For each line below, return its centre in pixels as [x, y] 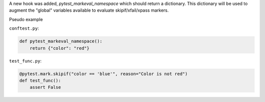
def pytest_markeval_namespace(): [61, 41]
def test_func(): [40, 80]
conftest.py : [24, 28]
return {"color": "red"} [60, 48]
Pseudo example [26, 19]
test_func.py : [25, 61]
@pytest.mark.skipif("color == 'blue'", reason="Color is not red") [104, 74]
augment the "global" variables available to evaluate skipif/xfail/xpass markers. [89, 10]
